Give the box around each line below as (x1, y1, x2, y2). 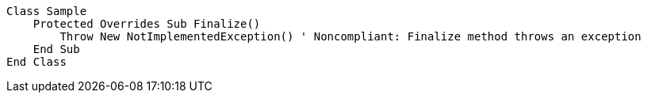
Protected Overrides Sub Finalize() (33, 17, 261, 30)
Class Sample (6, 5, 87, 17)
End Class (6, 55, 67, 68)
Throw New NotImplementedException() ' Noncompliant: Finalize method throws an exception (59, 30, 641, 43)
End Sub (33, 43, 80, 55)
